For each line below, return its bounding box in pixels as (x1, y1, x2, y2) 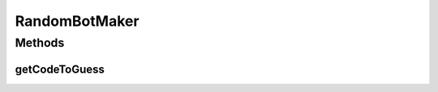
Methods (15, 36, 65, 50)
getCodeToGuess (15, 62, 105, 76)
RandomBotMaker (15, 12, 140, 30)
